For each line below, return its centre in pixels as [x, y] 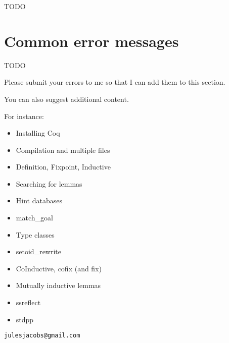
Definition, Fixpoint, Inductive [63, 167]
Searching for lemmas [49, 183]
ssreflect [28, 302]
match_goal [34, 218]
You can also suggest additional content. [66, 99]
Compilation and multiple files [63, 150]
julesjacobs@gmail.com [42, 336]
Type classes [35, 234]
